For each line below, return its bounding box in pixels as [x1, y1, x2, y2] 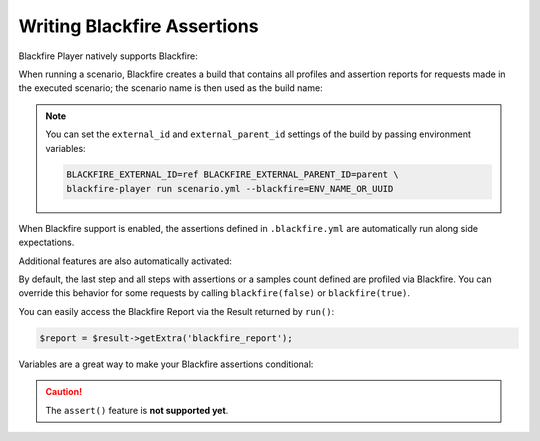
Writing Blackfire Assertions [18, 15, 259, 37]
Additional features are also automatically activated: [18, 255, 232, 267]
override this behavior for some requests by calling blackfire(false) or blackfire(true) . [18, 287, 410, 299]
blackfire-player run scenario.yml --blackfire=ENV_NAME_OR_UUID [66, 183, 394, 194]
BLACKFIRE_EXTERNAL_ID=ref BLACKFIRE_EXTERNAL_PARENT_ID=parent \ [66, 169, 399, 180]
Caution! [45, 386, 83, 398]
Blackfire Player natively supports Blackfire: [18, 50, 199, 62]
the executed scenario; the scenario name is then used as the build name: [18, 82, 324, 94]
